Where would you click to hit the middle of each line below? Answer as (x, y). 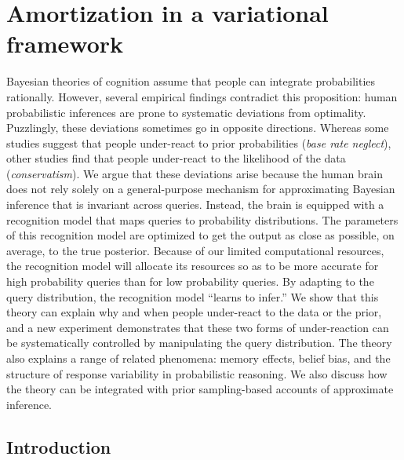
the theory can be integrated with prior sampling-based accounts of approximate (200, 389)
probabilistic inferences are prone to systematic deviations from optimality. (186, 112)
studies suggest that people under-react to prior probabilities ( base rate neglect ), (199, 142)
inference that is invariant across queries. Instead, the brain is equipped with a (195, 204)
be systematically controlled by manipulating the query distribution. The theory (199, 343)
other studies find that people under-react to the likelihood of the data (176, 158)
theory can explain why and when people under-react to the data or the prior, (194, 312)
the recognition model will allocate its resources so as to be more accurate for (193, 266)
